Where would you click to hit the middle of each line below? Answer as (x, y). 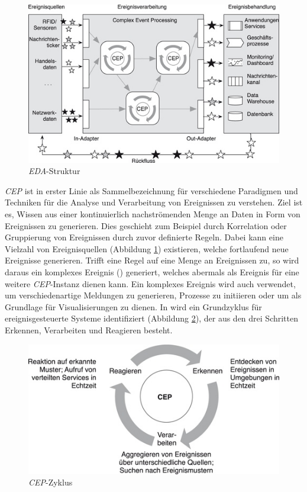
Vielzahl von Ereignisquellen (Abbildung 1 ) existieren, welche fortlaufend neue (147, 248)
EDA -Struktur (54, 171)
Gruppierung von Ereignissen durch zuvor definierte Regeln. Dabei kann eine (144, 237)
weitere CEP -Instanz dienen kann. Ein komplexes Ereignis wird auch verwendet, (150, 283)
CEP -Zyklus (51, 482)
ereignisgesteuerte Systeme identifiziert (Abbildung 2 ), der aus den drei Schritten (152, 318)
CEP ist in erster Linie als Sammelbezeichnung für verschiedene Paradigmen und (151, 190)
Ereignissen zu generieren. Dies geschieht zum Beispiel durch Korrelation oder (146, 225)
